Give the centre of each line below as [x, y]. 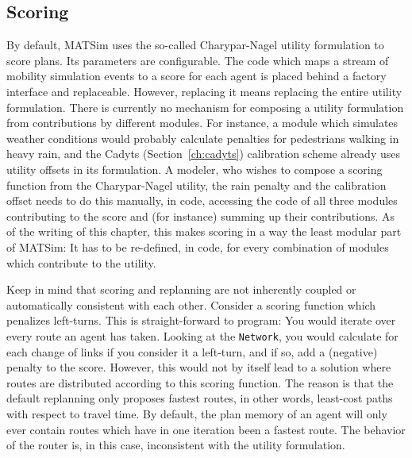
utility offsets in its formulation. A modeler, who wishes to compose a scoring [194, 169]
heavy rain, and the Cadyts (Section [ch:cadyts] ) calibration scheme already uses [203, 154]
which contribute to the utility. [81, 262]
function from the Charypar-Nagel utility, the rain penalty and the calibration [196, 185]
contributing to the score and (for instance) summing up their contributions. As [201, 216]
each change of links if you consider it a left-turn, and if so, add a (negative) [192, 351]
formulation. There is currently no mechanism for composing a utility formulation [205, 107]
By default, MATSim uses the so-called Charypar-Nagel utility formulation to [195, 45]
